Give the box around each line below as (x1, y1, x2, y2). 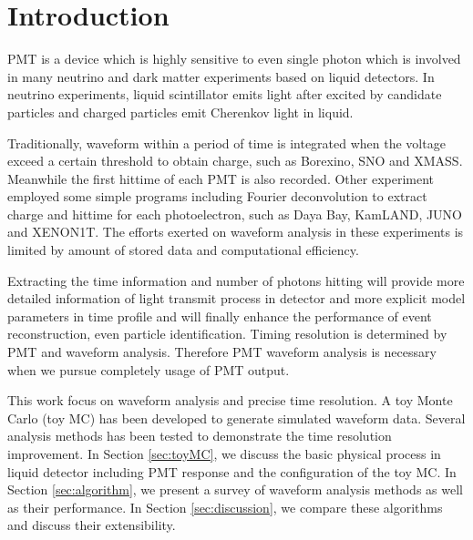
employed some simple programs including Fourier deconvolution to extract (7, 187, 427, 206)
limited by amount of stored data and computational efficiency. (7, 240, 359, 260)
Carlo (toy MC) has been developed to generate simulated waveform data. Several (7, 408, 466, 427)
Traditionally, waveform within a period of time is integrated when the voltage (7, 133, 446, 152)
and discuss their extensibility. (7, 515, 176, 535)
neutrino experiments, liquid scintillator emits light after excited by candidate (7, 85, 442, 104)
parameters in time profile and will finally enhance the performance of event (7, 306, 432, 325)
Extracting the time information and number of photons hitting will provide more (7, 270, 465, 290)
